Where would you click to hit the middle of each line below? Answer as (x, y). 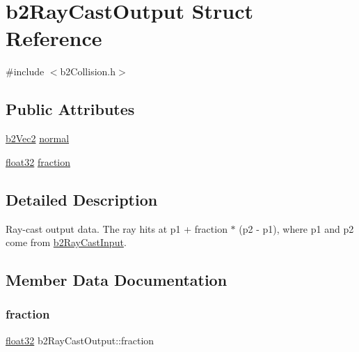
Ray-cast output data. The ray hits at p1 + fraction (117, 228)
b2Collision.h (88, 71)
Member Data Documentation (117, 280)
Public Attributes (70, 109)
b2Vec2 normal (38, 138)
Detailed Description (82, 199)
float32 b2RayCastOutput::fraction (80, 340)
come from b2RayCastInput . (66, 242)
